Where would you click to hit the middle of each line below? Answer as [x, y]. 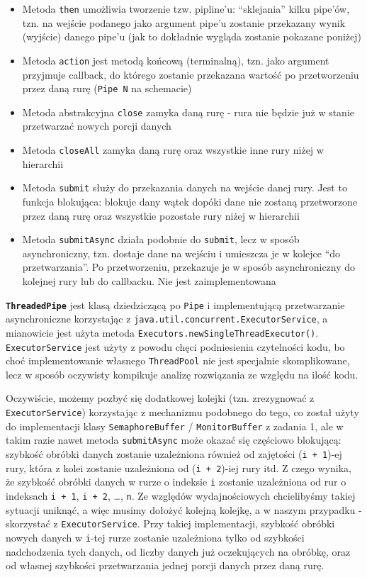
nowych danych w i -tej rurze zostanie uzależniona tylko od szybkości [155, 537]
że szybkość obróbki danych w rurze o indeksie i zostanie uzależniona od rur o [176, 482]
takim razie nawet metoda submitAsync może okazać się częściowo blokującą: [174, 440]
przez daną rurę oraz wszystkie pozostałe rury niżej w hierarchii [161, 215]
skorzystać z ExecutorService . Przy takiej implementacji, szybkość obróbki [170, 523]
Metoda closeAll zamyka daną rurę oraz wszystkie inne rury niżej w [173, 150]
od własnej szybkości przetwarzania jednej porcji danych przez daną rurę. [165, 565]
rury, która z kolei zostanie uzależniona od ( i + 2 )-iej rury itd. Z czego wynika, [179, 467]
